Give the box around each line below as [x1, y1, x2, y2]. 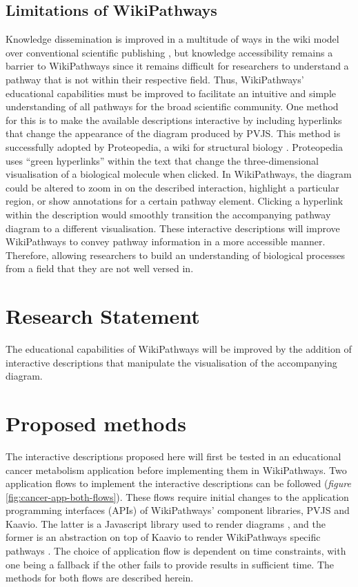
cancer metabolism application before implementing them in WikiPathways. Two [6, 462, 347, 477]
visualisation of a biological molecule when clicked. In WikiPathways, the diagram [6, 167, 352, 181]
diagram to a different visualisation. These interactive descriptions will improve [6, 220, 340, 235]
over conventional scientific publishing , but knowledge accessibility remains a [6, 45, 333, 59]
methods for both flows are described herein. [6, 570, 194, 585]
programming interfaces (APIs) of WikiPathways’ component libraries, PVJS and [6, 503, 350, 517]
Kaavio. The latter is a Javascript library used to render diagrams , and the [6, 516, 326, 531]
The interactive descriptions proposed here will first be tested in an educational [6, 449, 341, 463]
